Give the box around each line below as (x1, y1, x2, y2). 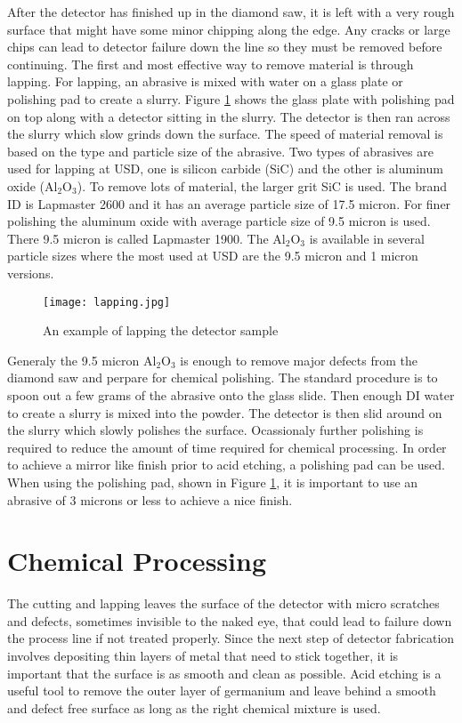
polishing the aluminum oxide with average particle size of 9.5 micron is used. (7, 212, 431, 230)
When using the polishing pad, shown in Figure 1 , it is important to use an (7, 472, 418, 491)
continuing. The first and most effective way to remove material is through (7, 54, 414, 73)
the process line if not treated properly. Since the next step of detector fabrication (7, 629, 455, 647)
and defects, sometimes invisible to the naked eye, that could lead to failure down (7, 611, 452, 630)
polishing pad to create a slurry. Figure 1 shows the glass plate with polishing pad (7, 89, 455, 108)
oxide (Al (7, 176, 58, 195)
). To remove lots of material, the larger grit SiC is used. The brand (77, 176, 448, 195)
